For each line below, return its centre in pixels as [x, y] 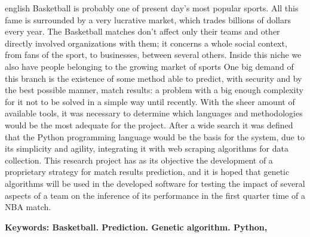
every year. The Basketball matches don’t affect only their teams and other [142, 31]
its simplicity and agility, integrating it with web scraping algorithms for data [147, 148]
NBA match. [28, 207]
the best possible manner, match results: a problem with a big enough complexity [154, 90]
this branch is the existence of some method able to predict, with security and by [154, 78]
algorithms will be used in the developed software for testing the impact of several [155, 183]
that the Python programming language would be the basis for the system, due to [155, 136]
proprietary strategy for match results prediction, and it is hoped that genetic [147, 172]
